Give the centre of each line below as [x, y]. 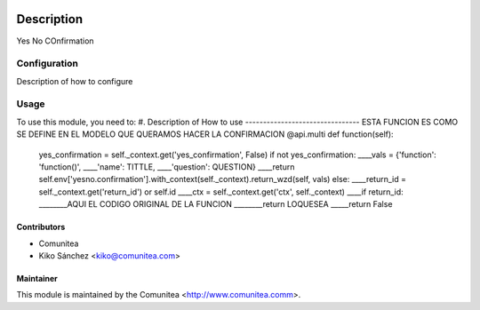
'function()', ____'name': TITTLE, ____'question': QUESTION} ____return [167, 167]
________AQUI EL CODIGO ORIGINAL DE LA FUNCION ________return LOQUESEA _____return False [216, 204]
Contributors [41, 227]
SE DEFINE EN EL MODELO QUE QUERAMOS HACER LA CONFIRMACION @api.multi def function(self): [205, 134]
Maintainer [37, 278]
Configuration [48, 64]
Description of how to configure [75, 81]
